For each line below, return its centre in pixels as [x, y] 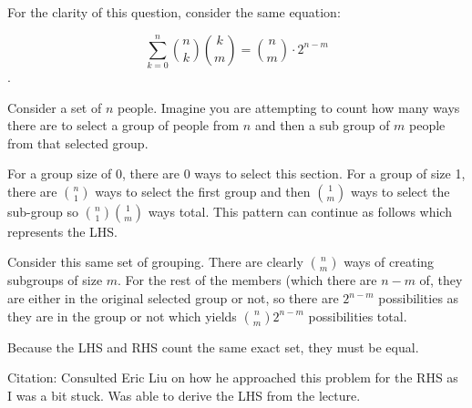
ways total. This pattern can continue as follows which [300, 211]
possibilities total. [358, 316]
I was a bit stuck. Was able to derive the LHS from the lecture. [184, 395]
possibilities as [419, 298]
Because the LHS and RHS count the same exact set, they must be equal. [213, 347]
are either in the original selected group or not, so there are [173, 298]
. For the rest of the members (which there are [247, 280]
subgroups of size [55, 280]
